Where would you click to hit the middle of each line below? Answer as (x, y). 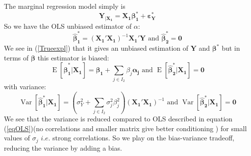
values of (17, 138)
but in (231, 48)
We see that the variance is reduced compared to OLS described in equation (118, 119)
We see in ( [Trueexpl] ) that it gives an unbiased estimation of (96, 48)
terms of (16, 57)
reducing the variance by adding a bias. (63, 147)
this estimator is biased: (73, 57)
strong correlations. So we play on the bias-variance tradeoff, (143, 138)
